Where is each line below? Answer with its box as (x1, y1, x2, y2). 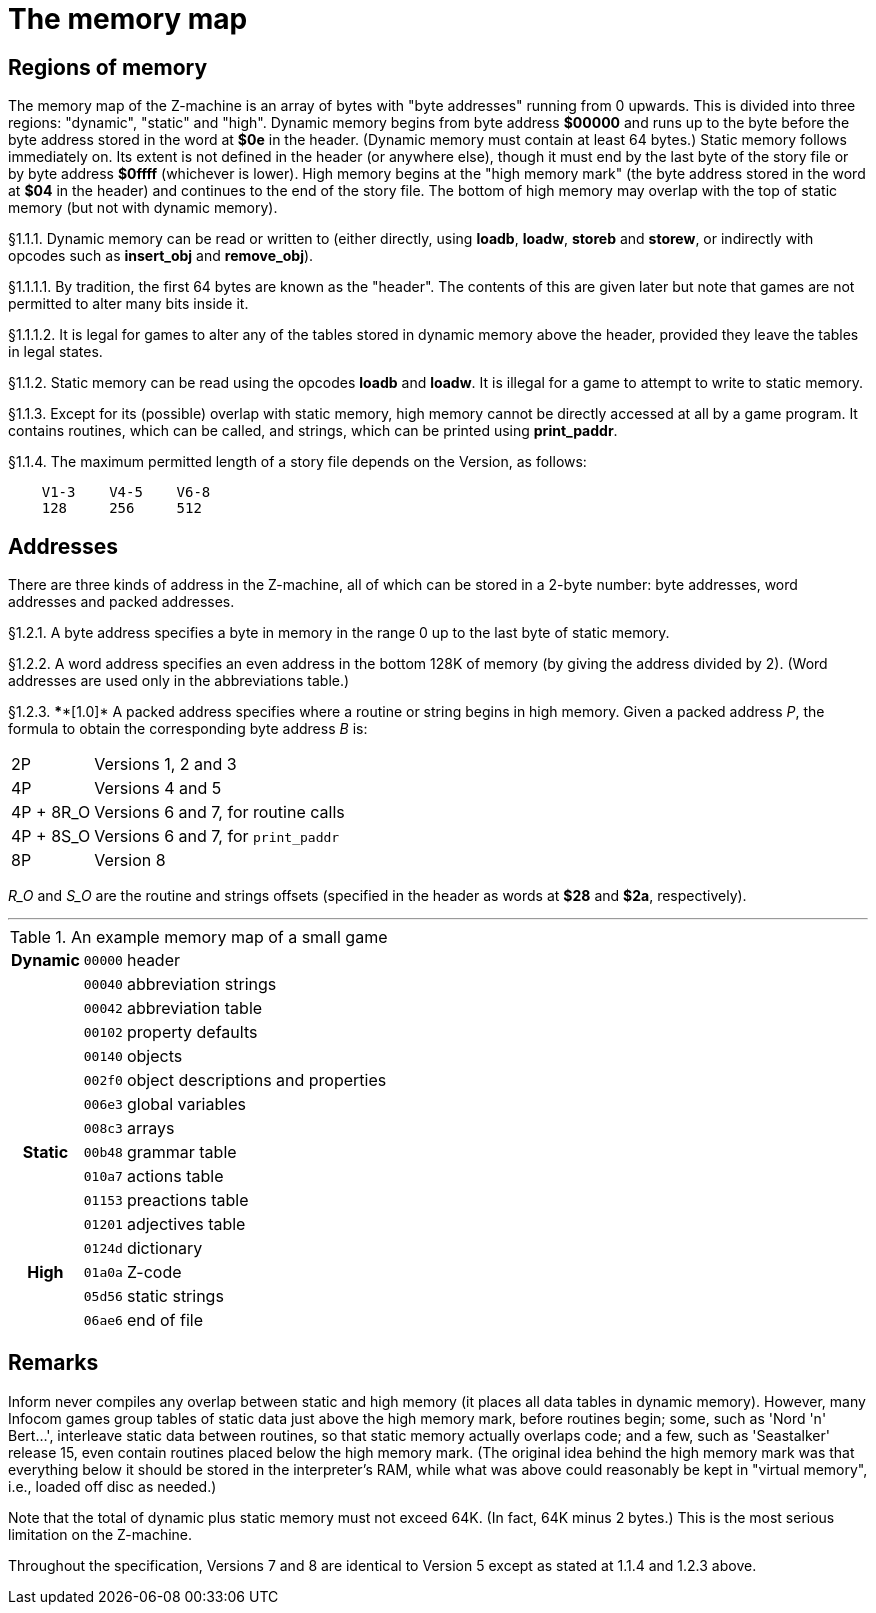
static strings (126, 1286, 224, 1307)
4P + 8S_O (11, 826, 91, 847)
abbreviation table (126, 998, 263, 1019)
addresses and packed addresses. (8, 593, 235, 611)
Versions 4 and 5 (94, 778, 222, 799)
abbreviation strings (126, 974, 277, 995)
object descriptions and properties (126, 1070, 387, 1091)
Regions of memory (8, 54, 208, 80)
